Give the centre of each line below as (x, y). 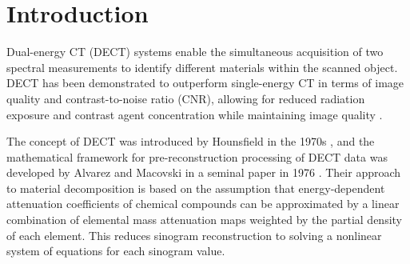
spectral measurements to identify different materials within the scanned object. (202, 67)
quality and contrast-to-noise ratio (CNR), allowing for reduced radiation (186, 98)
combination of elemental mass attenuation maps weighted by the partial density (204, 220)
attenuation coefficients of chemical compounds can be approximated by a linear (203, 204)
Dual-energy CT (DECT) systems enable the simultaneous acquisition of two (195, 52)
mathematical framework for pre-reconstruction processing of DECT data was (197, 156)
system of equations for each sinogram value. (116, 251)
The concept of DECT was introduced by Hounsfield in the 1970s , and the (191, 141)
